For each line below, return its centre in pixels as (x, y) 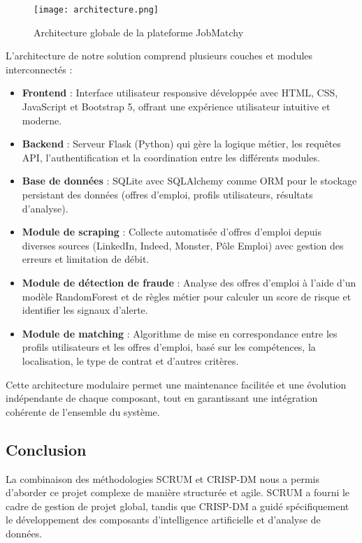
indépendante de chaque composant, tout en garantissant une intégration (162, 398)
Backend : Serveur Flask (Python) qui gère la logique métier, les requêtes (181, 144)
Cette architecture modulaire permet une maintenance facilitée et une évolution (176, 384)
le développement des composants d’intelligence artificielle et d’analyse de (163, 520)
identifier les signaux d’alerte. (85, 310)
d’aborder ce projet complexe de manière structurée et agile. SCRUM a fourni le (178, 492)
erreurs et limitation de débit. (86, 259)
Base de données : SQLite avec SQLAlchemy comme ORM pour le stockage (189, 181)
